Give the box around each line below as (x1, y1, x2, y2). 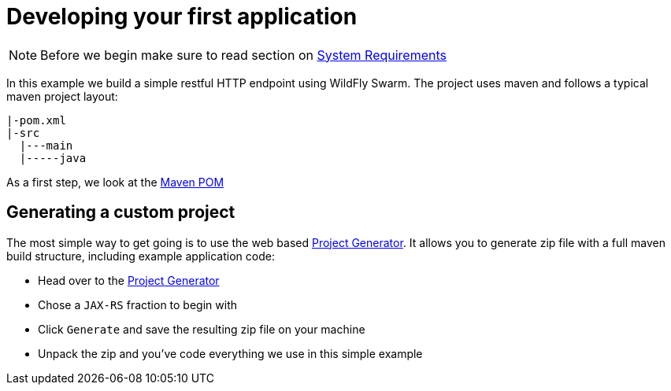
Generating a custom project (6, 202, 235, 223)
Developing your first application (6, 3, 358, 30)
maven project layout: (6, 89, 118, 103)
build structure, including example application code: (6, 249, 275, 263)
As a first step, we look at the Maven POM (6, 175, 224, 189)
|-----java (19, 151, 87, 164)
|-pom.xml (6, 113, 66, 127)
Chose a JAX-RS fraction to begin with (38, 297, 237, 312)
